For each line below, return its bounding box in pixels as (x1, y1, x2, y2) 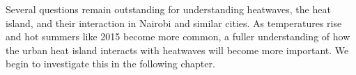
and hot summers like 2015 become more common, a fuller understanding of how (6, 29, 350, 44)
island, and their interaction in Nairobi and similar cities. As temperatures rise (6, 15, 342, 30)
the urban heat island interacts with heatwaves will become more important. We (6, 42, 349, 57)
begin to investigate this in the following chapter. (6, 56, 215, 71)
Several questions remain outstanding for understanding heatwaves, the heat (6, 2, 331, 16)
